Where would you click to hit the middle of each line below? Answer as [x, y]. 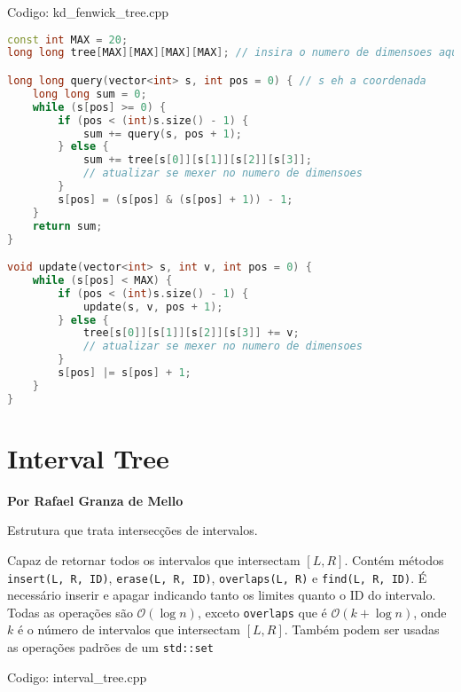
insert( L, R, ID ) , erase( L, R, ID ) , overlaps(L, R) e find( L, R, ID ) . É [217, 577]
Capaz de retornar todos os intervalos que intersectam [154, 559]
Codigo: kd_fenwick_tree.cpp [88, 12]
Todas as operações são [70, 612]
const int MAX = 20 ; [68, 39]
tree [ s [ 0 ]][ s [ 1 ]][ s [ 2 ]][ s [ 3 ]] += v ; [191, 333]
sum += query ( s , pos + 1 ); [162, 134]
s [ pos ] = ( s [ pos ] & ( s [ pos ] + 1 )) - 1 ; [176, 199]
